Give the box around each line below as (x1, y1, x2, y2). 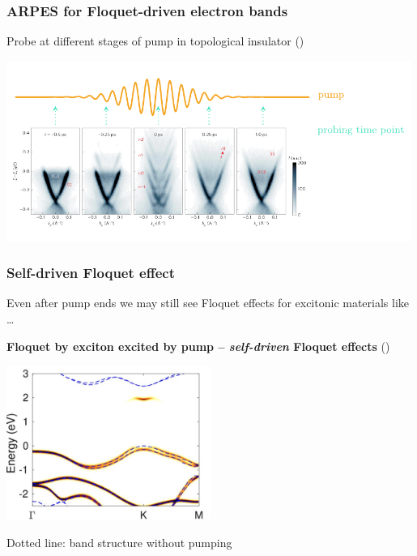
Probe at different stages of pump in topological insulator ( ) (6, 32, 304, 49)
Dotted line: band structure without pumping (6, 533, 232, 550)
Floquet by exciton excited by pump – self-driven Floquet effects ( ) (6, 337, 390, 354)
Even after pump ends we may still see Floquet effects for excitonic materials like (6, 294, 410, 311)
